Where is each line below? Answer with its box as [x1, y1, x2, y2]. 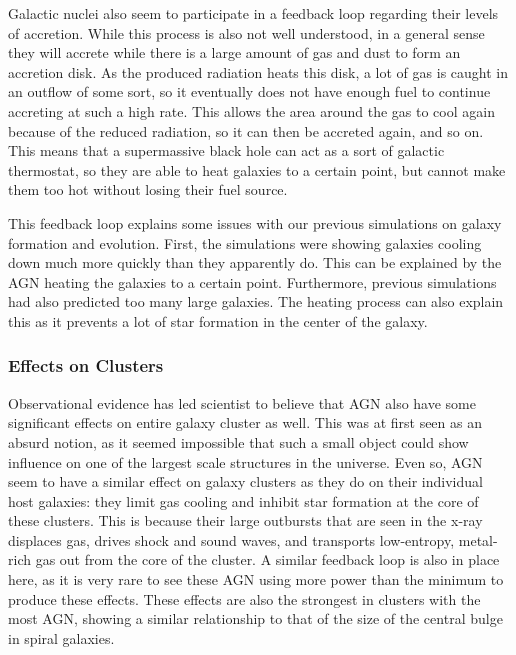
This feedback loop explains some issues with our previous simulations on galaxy [8, 212, 502, 233]
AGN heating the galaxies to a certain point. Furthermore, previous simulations [8, 271, 497, 292]
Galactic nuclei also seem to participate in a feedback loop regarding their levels [8, 3, 499, 23]
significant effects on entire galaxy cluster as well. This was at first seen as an [8, 412, 482, 433]
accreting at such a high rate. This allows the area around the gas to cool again [8, 100, 495, 121]
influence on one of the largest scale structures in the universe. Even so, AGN [8, 451, 483, 472]
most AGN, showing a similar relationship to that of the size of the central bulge [8, 608, 503, 629]
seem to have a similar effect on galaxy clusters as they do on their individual [8, 471, 483, 492]
